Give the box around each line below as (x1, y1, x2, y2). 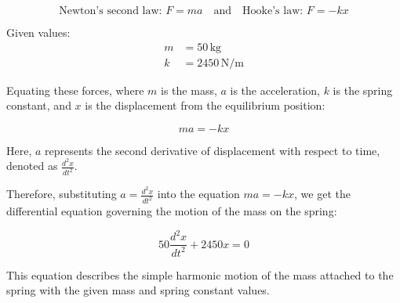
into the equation (157, 186, 240, 202)
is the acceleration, (230, 81, 320, 98)
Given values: (6, 24, 71, 40)
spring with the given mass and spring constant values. (6, 282, 270, 298)
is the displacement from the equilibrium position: (85, 97, 325, 114)
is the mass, (161, 81, 217, 98)
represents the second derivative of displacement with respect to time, (45, 142, 380, 158)
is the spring (333, 81, 393, 98)
